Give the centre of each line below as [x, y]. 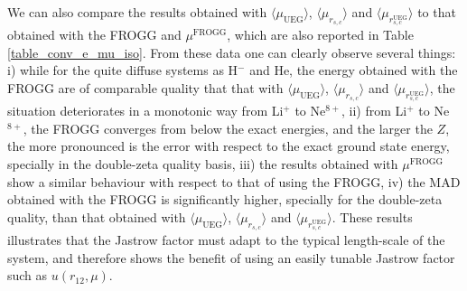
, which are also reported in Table [320, 35]
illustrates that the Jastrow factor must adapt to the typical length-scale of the [226, 239]
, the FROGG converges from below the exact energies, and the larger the [228, 128]
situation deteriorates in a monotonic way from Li [145, 111]
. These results [372, 216]
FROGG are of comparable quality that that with [145, 87]
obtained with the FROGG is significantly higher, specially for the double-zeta [225, 199]
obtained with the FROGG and [94, 35]
